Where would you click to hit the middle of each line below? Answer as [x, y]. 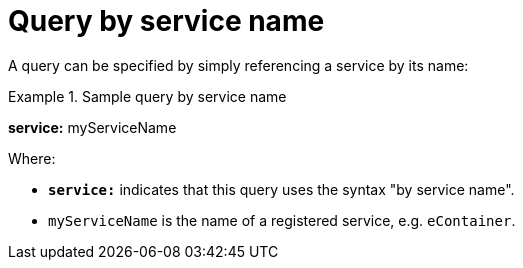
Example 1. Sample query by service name [147, 96]
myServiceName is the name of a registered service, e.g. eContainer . [282, 220]
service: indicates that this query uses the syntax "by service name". [281, 189]
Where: [32, 158]
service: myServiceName [92, 127]
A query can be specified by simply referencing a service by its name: [238, 65]
